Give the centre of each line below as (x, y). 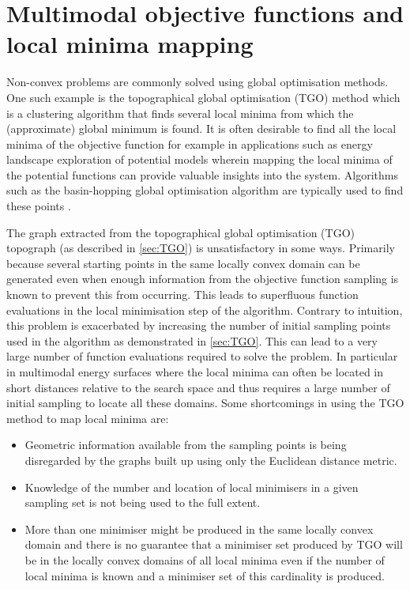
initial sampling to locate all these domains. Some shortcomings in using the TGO (205, 403)
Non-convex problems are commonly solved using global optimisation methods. (197, 82)
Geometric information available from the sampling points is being (186, 445)
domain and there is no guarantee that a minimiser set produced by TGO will (214, 544)
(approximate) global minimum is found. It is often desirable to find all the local (201, 128)
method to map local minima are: (88, 418)
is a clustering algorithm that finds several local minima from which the (180, 113)
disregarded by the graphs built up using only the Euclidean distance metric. (211, 460)
